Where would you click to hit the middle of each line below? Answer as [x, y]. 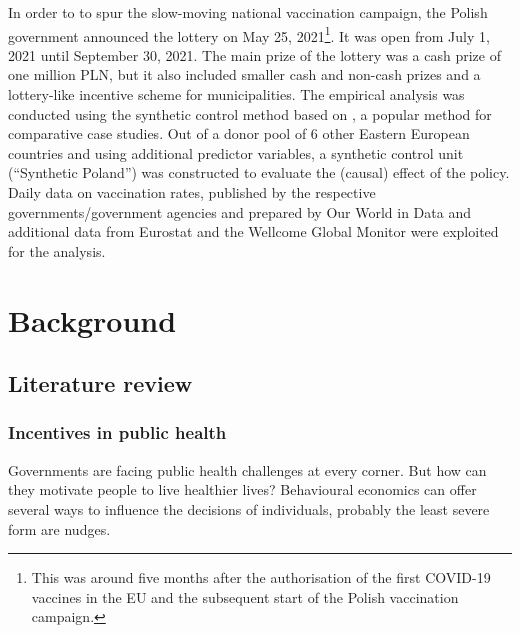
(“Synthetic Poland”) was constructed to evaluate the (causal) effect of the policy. [259, 172]
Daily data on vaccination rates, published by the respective [192, 192]
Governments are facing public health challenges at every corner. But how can [247, 469]
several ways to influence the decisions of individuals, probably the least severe [249, 508]
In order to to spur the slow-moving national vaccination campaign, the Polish [248, 12]
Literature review [100, 383]
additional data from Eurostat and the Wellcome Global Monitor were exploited [253, 231]
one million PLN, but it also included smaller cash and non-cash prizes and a [244, 74]
